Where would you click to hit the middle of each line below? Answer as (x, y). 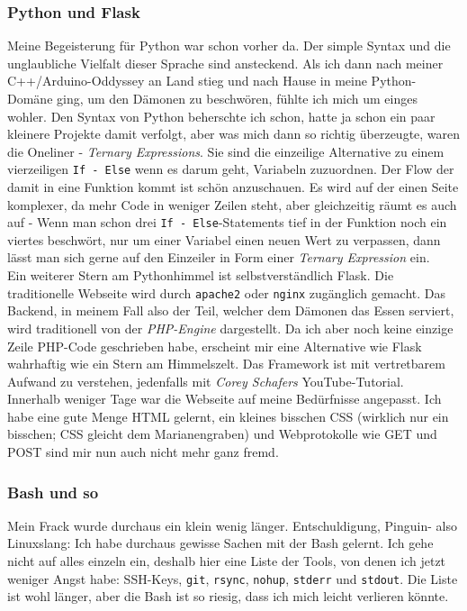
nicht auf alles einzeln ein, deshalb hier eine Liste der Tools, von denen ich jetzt (227, 561)
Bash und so (53, 492)
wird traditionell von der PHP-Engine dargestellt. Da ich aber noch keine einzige (230, 328)
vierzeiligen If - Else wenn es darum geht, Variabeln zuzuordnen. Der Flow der (231, 169)
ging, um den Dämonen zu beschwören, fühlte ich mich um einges (237, 98)
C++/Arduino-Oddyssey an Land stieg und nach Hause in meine (187, 81)
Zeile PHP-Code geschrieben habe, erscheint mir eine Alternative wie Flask (215, 346)
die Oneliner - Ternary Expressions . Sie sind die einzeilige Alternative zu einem (226, 151)
